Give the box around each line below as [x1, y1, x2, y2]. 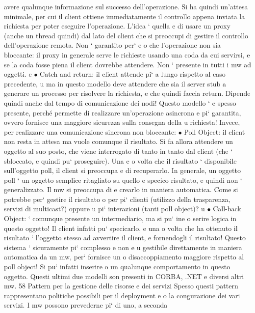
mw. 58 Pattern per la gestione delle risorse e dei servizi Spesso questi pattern [4, 281, 238, 291]
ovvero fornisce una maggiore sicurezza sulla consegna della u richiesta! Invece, [4, 117, 240, 127]
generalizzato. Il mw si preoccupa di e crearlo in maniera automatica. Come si [4, 184, 238, 195]
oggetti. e [4, 69, 32, 79]
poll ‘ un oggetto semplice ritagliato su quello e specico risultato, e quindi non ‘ [4, 174, 242, 185]
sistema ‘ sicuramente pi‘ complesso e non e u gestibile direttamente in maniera [4, 242, 242, 252]
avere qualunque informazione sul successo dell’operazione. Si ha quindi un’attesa [4, 1, 248, 11]
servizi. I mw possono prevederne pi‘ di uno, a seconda [4, 300, 168, 310]
